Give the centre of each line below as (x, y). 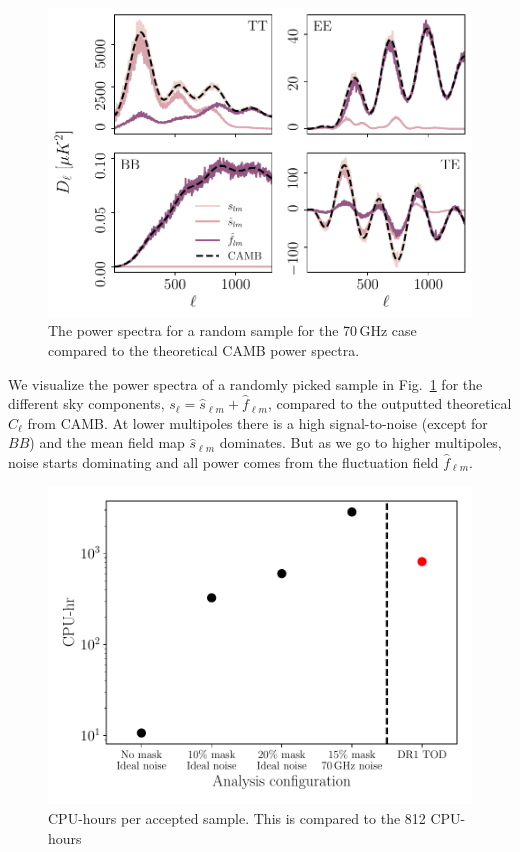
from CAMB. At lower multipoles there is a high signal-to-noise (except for (257, 422)
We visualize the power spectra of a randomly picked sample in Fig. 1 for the (245, 383)
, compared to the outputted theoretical (389, 403)
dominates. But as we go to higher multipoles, (360, 442)
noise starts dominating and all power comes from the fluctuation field (223, 461)
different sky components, (86, 403)
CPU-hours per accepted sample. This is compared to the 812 (237, 818)
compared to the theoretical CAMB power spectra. (204, 349)
